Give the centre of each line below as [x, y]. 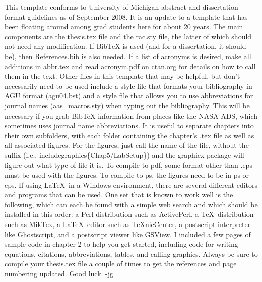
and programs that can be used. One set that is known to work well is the [119, 194]
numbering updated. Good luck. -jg [59, 274]
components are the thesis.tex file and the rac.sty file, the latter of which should [128, 36]
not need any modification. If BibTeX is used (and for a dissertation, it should [125, 46]
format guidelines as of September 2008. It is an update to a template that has [126, 16]
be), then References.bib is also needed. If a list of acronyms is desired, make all [128, 56]
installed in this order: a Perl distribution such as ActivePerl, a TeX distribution [129, 214]
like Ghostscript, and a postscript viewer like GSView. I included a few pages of [128, 234]
